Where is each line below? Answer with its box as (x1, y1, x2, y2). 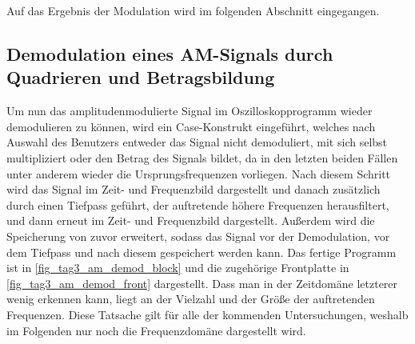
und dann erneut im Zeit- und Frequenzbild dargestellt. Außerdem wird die (6, 212, 375, 229)
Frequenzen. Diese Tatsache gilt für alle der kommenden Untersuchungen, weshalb (6, 306, 409, 322)
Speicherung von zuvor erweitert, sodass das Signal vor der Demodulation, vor (6, 227, 390, 244)
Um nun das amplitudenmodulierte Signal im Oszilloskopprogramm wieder (6, 102, 373, 119)
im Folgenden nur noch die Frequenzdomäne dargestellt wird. (6, 322, 306, 338)
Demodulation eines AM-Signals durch (6, 41, 333, 66)
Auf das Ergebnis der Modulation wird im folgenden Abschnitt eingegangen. (6, 2, 380, 18)
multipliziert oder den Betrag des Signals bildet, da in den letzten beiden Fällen (6, 149, 398, 166)
